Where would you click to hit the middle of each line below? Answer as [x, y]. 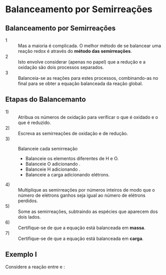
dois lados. [30, 217]
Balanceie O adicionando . [53, 164]
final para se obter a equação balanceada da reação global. [80, 83]
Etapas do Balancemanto [46, 99]
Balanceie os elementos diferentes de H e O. [72, 158]
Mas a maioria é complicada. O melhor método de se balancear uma [90, 46]
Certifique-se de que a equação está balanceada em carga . [81, 238]
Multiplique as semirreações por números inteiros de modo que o [87, 190]
